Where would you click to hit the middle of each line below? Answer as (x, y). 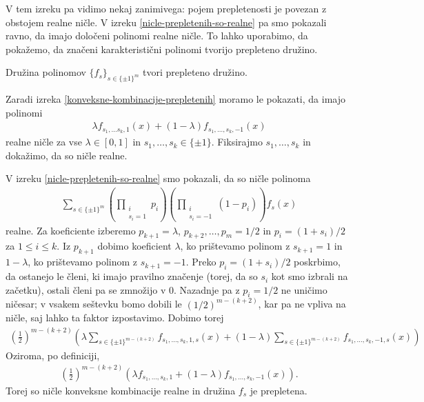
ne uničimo (304, 289)
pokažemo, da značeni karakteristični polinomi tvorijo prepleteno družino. (162, 49)
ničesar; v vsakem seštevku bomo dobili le (94, 304)
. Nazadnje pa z (206, 289)
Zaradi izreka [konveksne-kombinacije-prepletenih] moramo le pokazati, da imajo (175, 99)
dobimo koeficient (134, 246)
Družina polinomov (46, 72)
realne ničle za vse (44, 142)
